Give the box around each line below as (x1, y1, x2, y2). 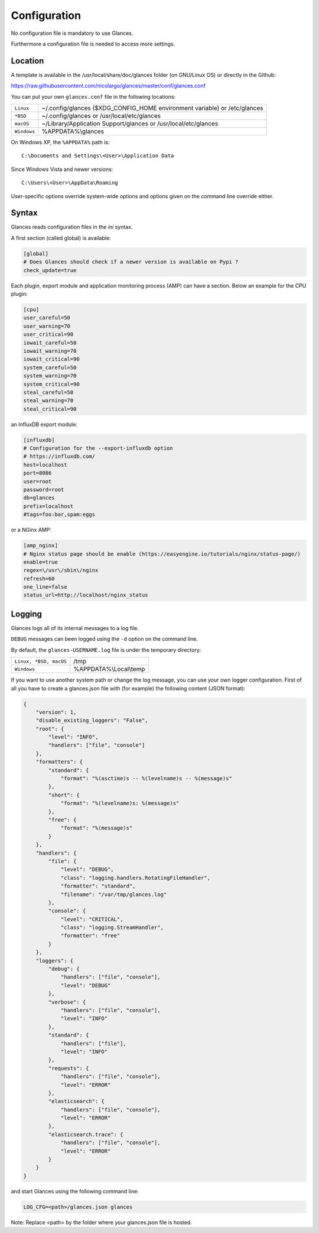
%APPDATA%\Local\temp (73, 665, 145, 673)
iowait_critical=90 (23, 356, 80, 363)
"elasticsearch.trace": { (48, 1131, 123, 1138)
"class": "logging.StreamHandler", (60, 924, 164, 931)
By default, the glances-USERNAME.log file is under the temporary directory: (11, 646, 201, 653)
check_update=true (23, 267, 77, 273)
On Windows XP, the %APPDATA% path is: (11, 139, 110, 146)
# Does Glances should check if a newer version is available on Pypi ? (23, 259, 239, 266)
